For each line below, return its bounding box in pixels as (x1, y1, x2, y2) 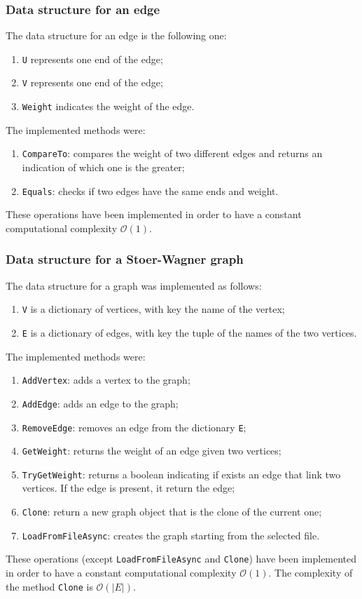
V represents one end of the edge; (22, 75, 163, 90)
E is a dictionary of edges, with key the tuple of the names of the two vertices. (22, 325, 357, 339)
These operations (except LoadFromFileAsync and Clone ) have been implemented (6, 551, 357, 566)
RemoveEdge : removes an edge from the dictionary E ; (22, 419, 246, 434)
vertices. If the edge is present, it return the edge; (22, 480, 235, 495)
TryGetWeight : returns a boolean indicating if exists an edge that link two (22, 466, 341, 481)
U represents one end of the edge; (22, 51, 163, 66)
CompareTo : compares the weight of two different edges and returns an (22, 146, 323, 161)
